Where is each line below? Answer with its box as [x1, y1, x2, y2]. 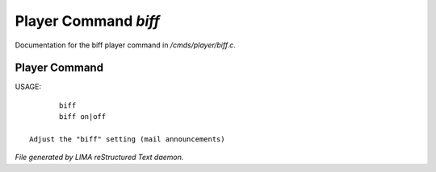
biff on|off [59, 113, 107, 121]
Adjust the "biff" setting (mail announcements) [29, 135, 225, 144]
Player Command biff [15, 12, 161, 30]
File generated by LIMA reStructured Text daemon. [15, 153, 184, 162]
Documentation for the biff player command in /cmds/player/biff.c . [15, 40, 236, 50]
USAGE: [15, 82, 42, 92]
